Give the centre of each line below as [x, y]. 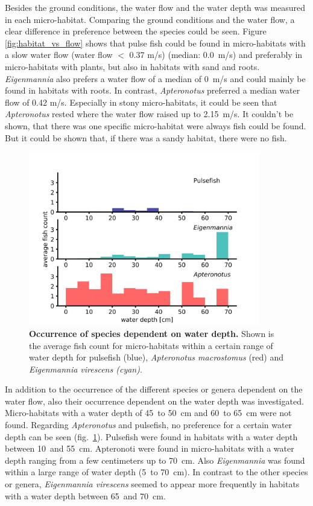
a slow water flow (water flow [59, 55]
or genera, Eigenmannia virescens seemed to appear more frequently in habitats [152, 484]
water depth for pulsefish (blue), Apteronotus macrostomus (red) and [156, 357]
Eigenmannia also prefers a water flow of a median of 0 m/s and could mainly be [155, 78]
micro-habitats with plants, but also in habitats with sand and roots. [132, 66]
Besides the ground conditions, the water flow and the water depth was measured [155, 7]
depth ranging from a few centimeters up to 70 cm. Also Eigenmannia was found [155, 460]
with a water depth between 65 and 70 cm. [85, 495]
